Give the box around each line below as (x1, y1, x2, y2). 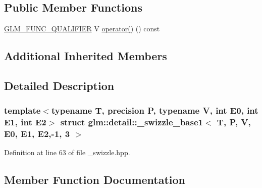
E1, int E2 (4, 116, 46, 128)
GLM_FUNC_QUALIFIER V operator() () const (4, 23, 160, 34)
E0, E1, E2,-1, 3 (4, 127, 70, 140)
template (4, 104, 41, 117)
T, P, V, (217, 116, 251, 128)
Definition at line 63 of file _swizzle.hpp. (4, 147, 130, 158)
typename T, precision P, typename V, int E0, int (51, 104, 258, 117)
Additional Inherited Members (4, 48, 167, 64)
